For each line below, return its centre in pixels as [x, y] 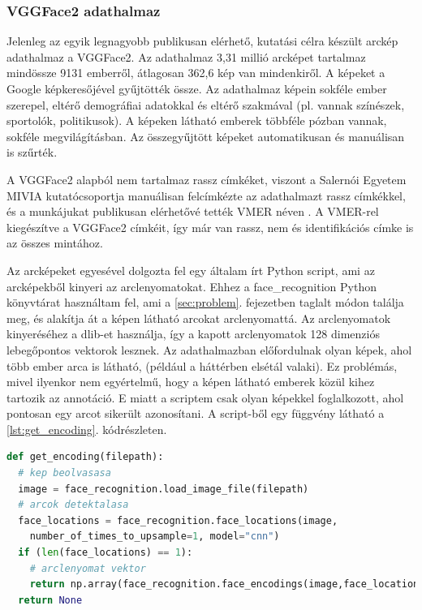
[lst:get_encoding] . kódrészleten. [87, 429]
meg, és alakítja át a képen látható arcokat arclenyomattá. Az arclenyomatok [199, 318]
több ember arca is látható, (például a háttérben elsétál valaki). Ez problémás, [202, 365]
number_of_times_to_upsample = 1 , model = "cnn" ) [155, 537]
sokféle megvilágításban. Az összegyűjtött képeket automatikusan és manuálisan [206, 136]
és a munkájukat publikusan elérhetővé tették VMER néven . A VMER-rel [193, 211]
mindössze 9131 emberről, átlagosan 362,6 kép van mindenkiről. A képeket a [196, 73]
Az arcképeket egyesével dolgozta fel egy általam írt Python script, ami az [191, 270]
